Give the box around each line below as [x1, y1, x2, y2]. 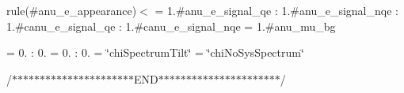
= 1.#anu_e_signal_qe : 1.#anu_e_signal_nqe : [154, 2, 398, 18]
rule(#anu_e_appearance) [6, 2, 137, 18]
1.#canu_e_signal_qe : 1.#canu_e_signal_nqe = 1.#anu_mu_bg [6, 17, 336, 34]
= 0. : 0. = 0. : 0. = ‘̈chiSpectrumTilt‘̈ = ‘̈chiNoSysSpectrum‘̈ [6, 44, 304, 61]
